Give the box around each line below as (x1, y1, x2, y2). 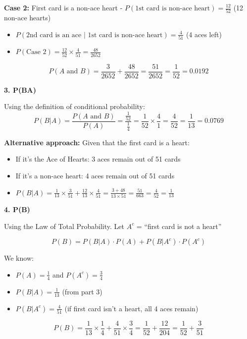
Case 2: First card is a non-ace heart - (4, 2, 123, 12)
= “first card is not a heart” (136, 221, 222, 231)
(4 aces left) (186, 29, 222, 39)
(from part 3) (62, 286, 102, 296)
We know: (4, 253, 34, 263)
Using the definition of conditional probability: (4, 101, 145, 112)
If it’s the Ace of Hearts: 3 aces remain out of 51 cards (15, 154, 181, 164)
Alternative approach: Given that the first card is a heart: (4, 137, 190, 147)
